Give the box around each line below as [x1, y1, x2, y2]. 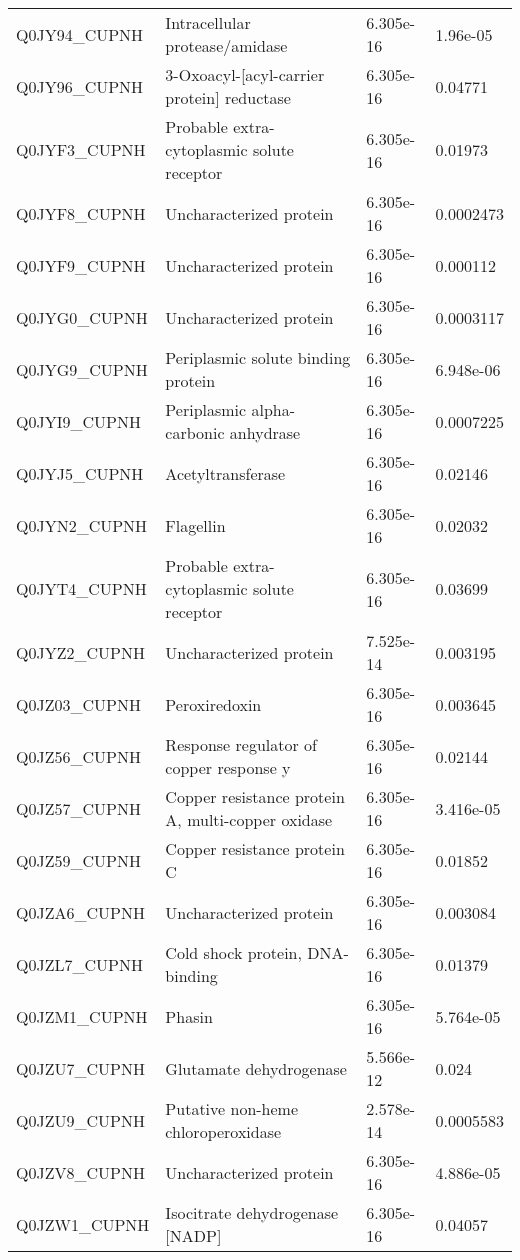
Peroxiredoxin [165, 692, 262, 716]
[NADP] [165, 1224, 222, 1247]
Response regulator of [165, 733, 317, 756]
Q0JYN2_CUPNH [16, 513, 148, 537]
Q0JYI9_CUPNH [16, 409, 141, 433]
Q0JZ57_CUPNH [16, 796, 141, 820]
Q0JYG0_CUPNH [16, 305, 148, 329]
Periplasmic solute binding [165, 346, 351, 369]
